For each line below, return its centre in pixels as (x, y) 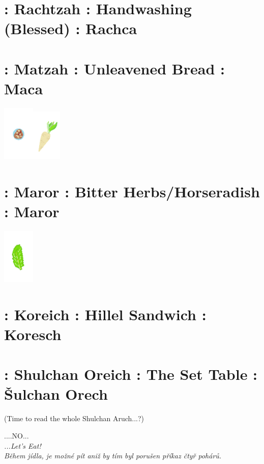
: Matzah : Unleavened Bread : (115, 68)
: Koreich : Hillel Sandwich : (105, 314)
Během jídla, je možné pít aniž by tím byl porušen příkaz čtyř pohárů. (113, 456)
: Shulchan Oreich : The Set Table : (131, 374)
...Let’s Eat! (23, 445)
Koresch (33, 334)
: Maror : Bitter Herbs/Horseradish (132, 191)
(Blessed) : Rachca (71, 28)
